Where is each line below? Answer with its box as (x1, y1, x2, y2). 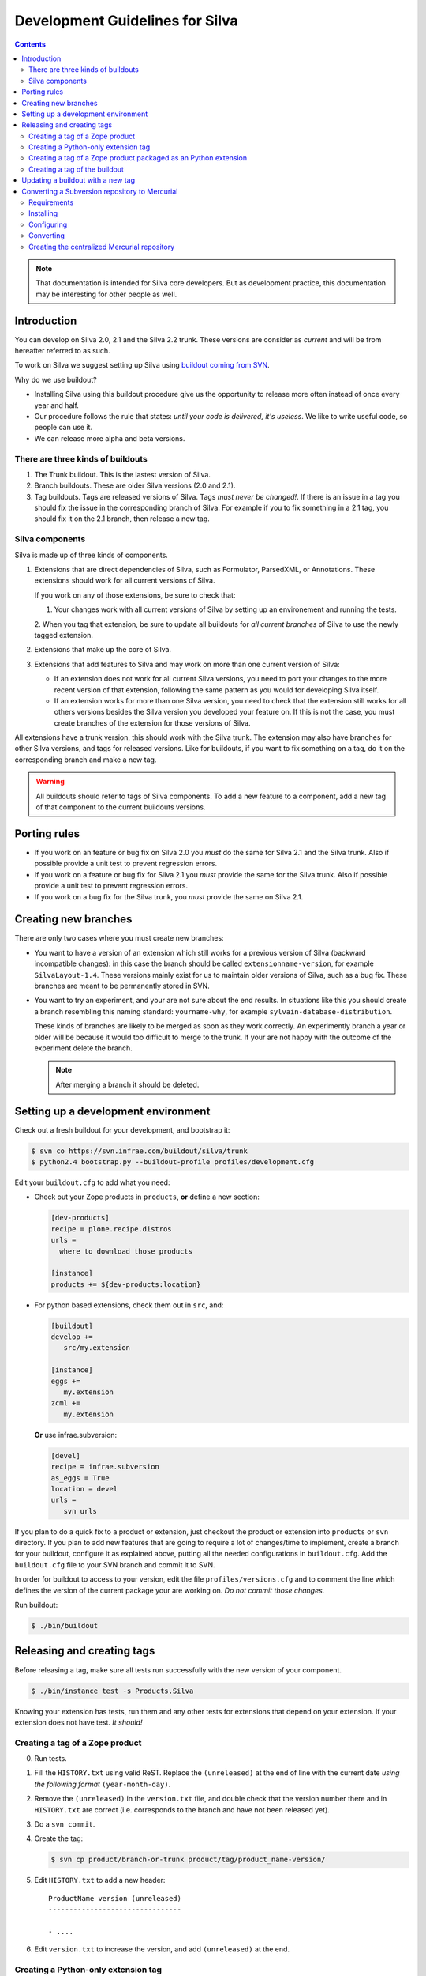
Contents (14, 40, 47, 49)
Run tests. (34, 1754, 67, 1763)
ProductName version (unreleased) (48, 1894, 181, 1902)
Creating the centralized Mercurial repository (28, 242, 175, 251)
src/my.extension (63, 1344, 130, 1352)
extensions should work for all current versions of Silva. (34, 575, 215, 585)
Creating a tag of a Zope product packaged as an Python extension (28, 153, 248, 163)
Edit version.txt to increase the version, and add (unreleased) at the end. (34, 1944, 290, 1954)
